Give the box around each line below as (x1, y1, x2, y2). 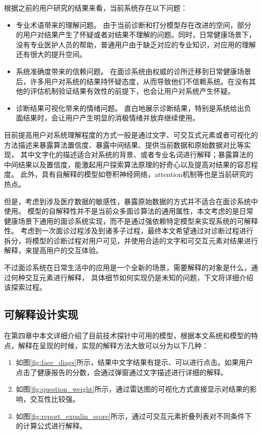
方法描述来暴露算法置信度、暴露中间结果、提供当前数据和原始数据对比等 (4, 139, 244, 150)
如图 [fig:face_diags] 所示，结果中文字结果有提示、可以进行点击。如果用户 (16, 357, 253, 367)
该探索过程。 (4, 282, 46, 292)
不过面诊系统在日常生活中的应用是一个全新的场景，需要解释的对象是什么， (4, 262, 251, 273)
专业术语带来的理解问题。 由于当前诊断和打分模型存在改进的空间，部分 (16, 19, 251, 30)
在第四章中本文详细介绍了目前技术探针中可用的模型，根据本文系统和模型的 (4, 330, 251, 341)
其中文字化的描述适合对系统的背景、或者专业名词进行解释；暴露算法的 (20, 149, 253, 160)
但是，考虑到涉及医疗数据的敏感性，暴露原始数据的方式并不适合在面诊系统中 (4, 196, 258, 206)
